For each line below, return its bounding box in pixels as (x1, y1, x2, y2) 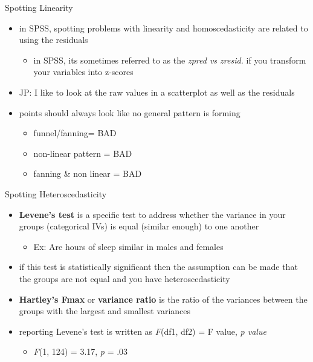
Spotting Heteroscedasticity (5, 187, 107, 200)
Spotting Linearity (5, 1, 73, 13)
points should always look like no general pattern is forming (19, 106, 240, 119)
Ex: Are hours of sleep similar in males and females (33, 240, 224, 252)
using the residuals (19, 33, 88, 46)
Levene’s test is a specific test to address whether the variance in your (19, 208, 286, 220)
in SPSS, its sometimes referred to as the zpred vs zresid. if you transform (33, 53, 306, 66)
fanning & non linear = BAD (33, 167, 142, 180)
